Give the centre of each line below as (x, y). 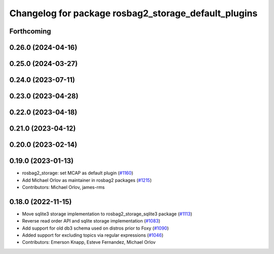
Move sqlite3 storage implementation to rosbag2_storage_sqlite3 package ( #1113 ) (107, 214)
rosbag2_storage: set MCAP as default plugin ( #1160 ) (78, 173)
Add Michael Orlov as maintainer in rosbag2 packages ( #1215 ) (87, 180)
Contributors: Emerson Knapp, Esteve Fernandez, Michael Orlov (89, 242)
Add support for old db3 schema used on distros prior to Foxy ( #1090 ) (95, 228)
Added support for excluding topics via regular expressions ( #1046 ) (93, 235)
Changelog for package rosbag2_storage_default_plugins (133, 13)
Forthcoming (30, 31)
